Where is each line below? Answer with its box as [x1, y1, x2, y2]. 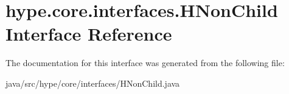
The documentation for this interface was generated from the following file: [5, 56, 285, 69]
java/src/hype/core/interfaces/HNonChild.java [5, 76, 180, 89]
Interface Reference [5, 21, 172, 46]
